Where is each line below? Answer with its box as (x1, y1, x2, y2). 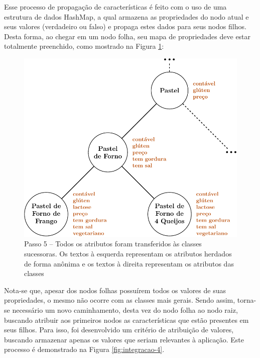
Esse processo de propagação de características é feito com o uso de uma (4, 2, 227, 12)
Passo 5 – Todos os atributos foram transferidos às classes (24, 238, 202, 249)
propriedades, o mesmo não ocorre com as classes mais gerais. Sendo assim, (4, 295, 235, 305)
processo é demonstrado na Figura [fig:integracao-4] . (4, 344, 165, 354)
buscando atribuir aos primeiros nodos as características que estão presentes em (4, 314, 249, 325)
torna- (237, 295, 256, 305)
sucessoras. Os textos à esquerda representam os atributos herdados (24, 248, 232, 258)
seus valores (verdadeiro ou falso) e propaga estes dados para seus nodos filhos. (4, 21, 246, 32)
